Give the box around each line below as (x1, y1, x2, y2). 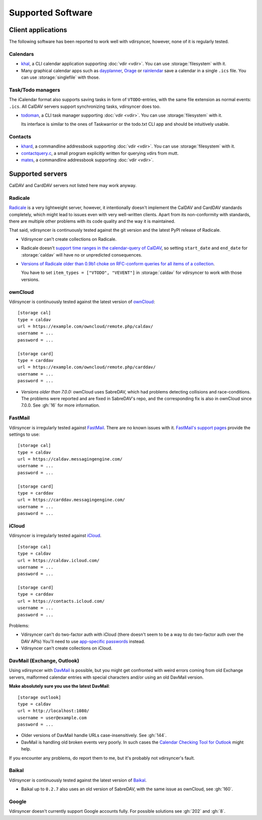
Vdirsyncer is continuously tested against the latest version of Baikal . (9, 777, 147, 783)
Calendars (9, 51, 34, 57)
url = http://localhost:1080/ (17, 708, 90, 714)
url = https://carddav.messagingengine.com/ (17, 497, 126, 503)
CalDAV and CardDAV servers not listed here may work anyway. (9, 183, 137, 188)
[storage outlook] (17, 695, 62, 700)
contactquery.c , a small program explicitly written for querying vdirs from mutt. (21, 150, 179, 156)
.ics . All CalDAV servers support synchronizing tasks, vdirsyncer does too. (9, 103, 161, 109)
